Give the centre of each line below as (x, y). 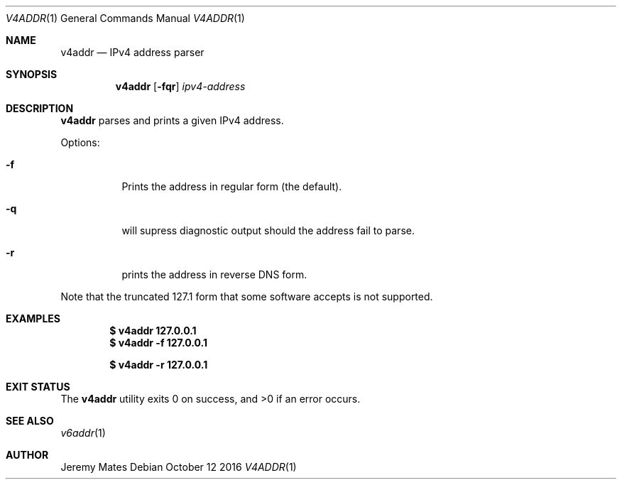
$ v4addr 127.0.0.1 (153, 331)
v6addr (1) (83, 433)
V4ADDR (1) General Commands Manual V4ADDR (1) (125, 18)
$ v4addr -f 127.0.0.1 (159, 343)
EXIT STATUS (38, 387)
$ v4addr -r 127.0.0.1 (159, 365)
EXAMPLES (33, 318)
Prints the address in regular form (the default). (232, 186)
